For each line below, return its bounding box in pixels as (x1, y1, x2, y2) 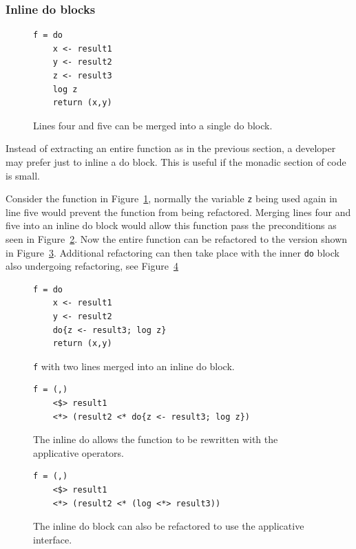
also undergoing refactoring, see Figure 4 (6, 259, 178, 273)
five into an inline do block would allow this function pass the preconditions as (6, 218, 337, 233)
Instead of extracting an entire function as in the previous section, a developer (6, 141, 336, 155)
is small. (6, 168, 40, 182)
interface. (33, 532, 72, 546)
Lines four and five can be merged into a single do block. (33, 118, 273, 132)
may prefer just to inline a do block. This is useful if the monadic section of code (6, 154, 346, 169)
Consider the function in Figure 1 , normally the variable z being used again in (6, 191, 337, 206)
